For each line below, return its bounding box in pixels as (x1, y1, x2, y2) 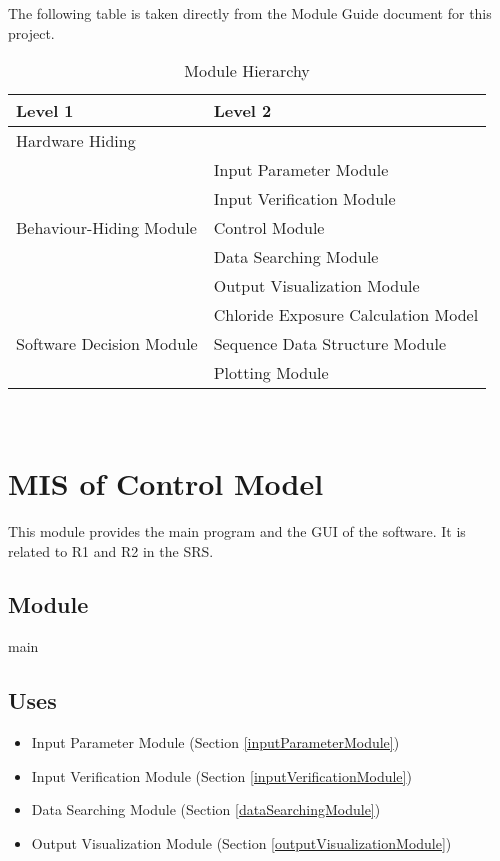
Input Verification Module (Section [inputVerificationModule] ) (31, 765, 412, 786)
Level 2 (213, 99, 272, 123)
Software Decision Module (16, 332, 198, 356)
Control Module (213, 216, 325, 240)
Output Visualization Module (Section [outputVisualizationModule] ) (31, 832, 452, 853)
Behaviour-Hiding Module (16, 216, 197, 240)
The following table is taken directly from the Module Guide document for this (8, 3, 492, 23)
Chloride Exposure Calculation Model (213, 303, 479, 327)
